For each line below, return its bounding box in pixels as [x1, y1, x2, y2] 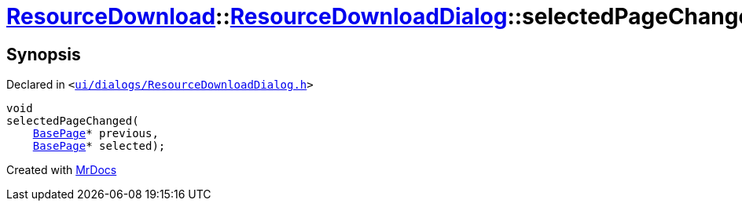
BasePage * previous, [32, 127, 159, 140]
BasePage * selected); [32, 140, 166, 153]
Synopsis [6, 44, 81, 64]
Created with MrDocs [6, 163, 117, 177]
